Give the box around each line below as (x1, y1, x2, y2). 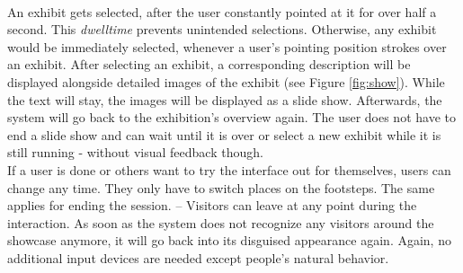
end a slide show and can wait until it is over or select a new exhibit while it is (7, 125, 441, 144)
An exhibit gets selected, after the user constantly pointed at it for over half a (7, 2, 437, 21)
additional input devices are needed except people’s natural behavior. (7, 248, 389, 267)
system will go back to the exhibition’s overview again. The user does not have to (7, 108, 456, 127)
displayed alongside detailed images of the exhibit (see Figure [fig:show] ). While (7, 72, 445, 91)
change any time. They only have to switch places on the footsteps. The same (7, 178, 435, 197)
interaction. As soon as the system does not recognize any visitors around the (7, 213, 434, 232)
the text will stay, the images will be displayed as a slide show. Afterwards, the (7, 90, 442, 109)
